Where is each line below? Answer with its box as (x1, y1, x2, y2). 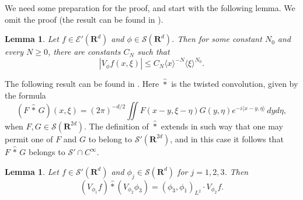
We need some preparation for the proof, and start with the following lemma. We (5, 2, 295, 13)
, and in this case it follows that (170, 132, 284, 145)
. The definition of (84, 120, 149, 132)
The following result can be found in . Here (5, 78, 159, 90)
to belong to (88, 132, 133, 145)
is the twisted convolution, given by (171, 78, 298, 90)
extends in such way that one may (161, 120, 283, 132)
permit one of (5, 132, 53, 145)
